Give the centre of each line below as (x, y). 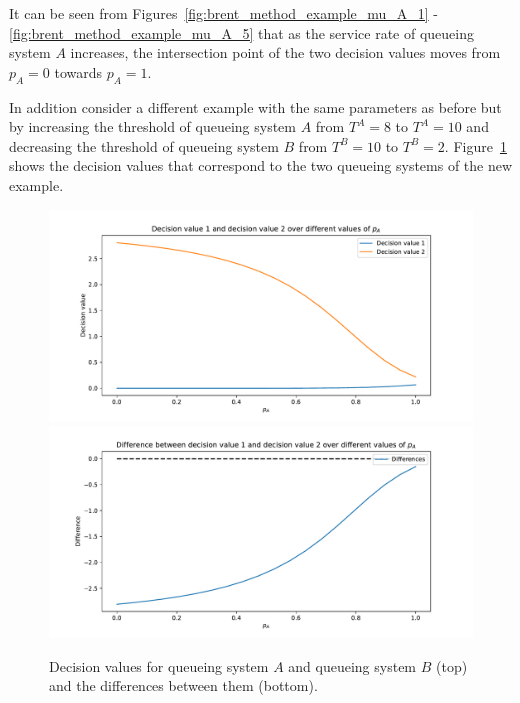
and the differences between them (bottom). (183, 685)
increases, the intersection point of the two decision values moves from (285, 52)
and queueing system (352, 665)
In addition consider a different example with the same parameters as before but (255, 106)
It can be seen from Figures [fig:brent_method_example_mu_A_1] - (224, 13)
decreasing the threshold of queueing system (144, 145)
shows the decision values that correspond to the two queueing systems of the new (261, 165)
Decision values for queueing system (159, 665)
